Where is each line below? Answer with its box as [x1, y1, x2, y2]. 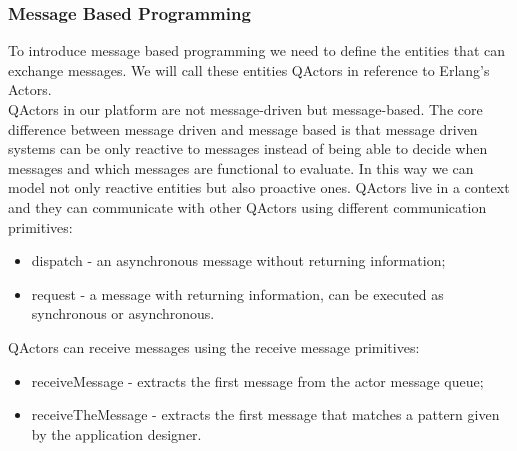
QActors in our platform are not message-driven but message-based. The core [8, 99, 483, 119]
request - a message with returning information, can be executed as [31, 283, 444, 304]
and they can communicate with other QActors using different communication [8, 196, 487, 217]
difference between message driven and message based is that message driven [8, 118, 478, 139]
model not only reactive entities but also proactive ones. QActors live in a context [8, 177, 510, 198]
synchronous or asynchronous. [31, 303, 215, 324]
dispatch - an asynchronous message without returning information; [31, 250, 446, 271]
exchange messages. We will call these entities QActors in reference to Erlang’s [8, 59, 490, 80]
